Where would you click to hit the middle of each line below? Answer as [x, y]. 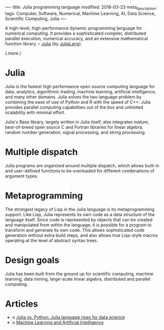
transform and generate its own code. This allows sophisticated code [75, 230]
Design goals [32, 260]
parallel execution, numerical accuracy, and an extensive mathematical [76, 38]
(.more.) [13, 53]
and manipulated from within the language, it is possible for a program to [78, 225]
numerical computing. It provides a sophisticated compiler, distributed [76, 33]
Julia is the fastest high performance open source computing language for [80, 86]
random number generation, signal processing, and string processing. [75, 132]
